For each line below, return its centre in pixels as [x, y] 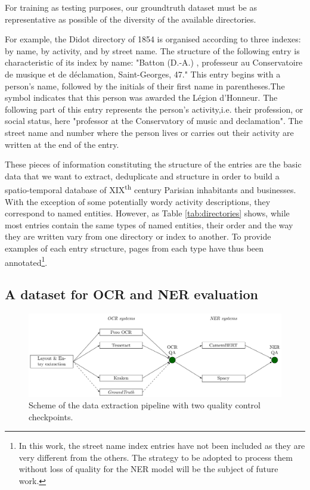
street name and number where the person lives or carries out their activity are [149, 132]
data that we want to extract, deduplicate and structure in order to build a [142, 176]
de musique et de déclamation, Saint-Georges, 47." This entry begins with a [143, 74]
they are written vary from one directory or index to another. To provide [138, 236]
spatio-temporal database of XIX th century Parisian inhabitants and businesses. [151, 189]
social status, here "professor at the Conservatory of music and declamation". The [154, 121]
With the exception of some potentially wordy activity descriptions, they [138, 201]
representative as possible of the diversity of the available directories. [131, 19]
